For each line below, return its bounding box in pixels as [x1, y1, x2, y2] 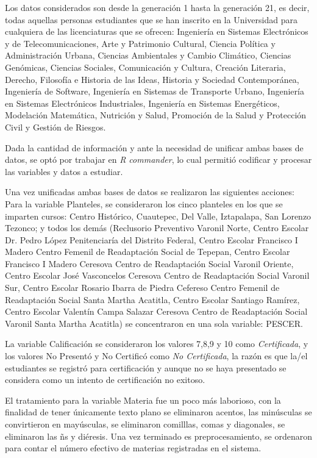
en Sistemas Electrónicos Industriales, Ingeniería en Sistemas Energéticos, [5, 96, 280, 109]
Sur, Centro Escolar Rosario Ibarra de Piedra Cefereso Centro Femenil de [5, 281, 280, 294]
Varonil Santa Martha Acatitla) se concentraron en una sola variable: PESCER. [5, 317, 303, 329]
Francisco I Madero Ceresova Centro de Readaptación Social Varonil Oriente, [5, 257, 294, 270]
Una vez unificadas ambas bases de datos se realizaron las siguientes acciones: [5, 185, 294, 198]
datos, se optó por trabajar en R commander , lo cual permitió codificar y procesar [5, 153, 312, 166]
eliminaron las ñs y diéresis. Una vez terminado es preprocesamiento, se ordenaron [5, 429, 312, 442]
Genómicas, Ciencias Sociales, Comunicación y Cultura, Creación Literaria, [5, 60, 286, 73]
